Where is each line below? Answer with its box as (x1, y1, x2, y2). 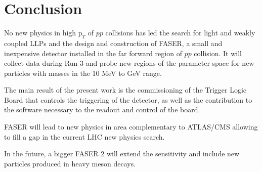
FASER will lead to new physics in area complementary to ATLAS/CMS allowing (4, 121, 258, 132)
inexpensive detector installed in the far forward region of (4, 48, 182, 58)
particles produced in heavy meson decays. (4, 158, 136, 168)
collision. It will (194, 48, 242, 58)
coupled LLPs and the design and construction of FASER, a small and (4, 37, 223, 48)
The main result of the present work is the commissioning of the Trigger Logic (4, 84, 247, 95)
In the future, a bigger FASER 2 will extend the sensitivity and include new (4, 148, 240, 159)
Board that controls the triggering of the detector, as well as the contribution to (4, 94, 252, 105)
